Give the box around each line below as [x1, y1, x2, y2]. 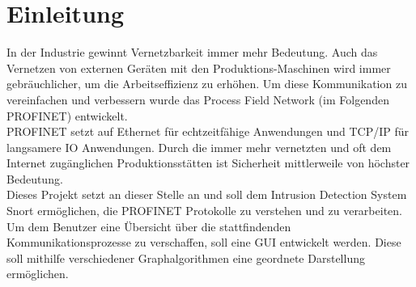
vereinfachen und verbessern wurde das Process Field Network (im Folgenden [6, 91, 389, 108]
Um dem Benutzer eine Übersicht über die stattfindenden [6, 217, 291, 234]
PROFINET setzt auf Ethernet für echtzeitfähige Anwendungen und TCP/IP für [6, 123, 410, 140]
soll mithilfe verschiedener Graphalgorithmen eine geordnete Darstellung [6, 249, 365, 266]
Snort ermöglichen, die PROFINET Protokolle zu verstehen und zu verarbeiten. [6, 202, 402, 219]
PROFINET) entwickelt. [6, 107, 128, 124]
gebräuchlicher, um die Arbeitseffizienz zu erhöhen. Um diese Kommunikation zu [6, 75, 407, 92]
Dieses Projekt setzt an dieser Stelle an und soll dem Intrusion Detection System [6, 186, 407, 203]
